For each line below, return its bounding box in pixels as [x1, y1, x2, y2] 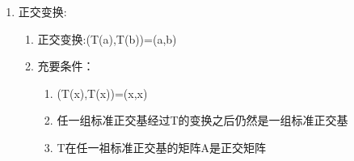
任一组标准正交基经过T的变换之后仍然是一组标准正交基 [57, 112, 348, 129]
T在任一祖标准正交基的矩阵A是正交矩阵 [57, 138, 266, 155]
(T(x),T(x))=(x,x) [57, 84, 148, 101]
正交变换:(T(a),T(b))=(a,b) [37, 30, 177, 47]
